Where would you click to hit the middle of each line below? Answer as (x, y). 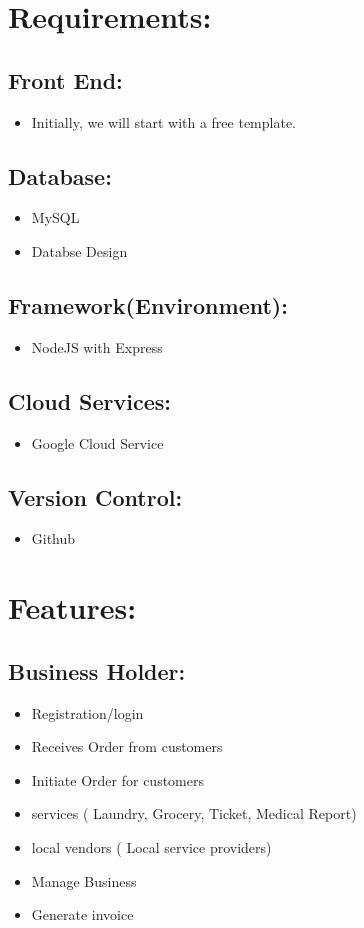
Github (53, 538)
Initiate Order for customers (117, 779)
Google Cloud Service (97, 442)
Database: (60, 175)
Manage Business (84, 880)
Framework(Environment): (148, 304)
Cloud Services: (90, 400)
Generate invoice (82, 914)
